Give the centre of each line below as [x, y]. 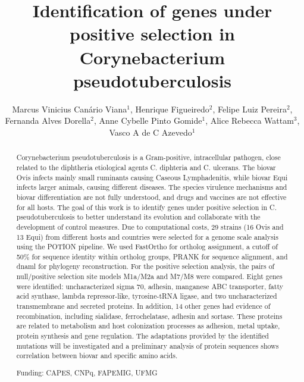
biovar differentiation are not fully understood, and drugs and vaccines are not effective [151, 197]
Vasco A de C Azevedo [151, 132]
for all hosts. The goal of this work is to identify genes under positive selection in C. [146, 207]
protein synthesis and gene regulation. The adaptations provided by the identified [142, 336]
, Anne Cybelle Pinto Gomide [148, 120]
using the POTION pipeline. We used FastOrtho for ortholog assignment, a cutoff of [147, 247]
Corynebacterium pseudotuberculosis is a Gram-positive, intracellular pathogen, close [148, 157]
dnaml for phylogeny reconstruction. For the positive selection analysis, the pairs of [145, 266]
